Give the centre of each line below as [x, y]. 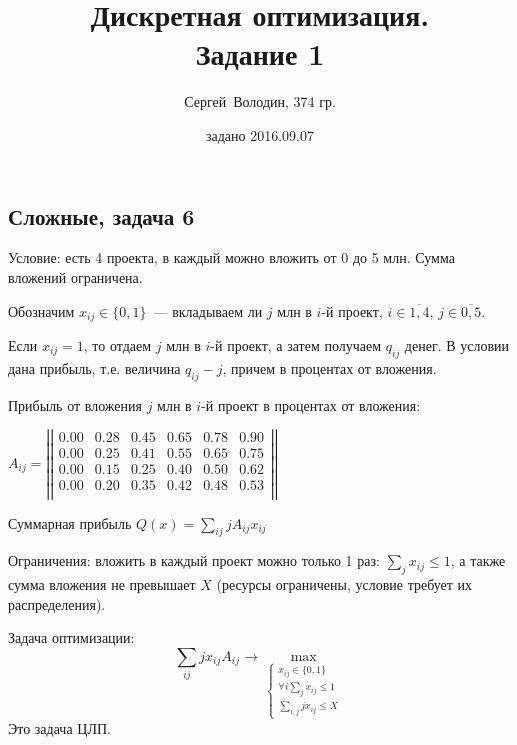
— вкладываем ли [208, 310]
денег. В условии [456, 344]
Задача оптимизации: [71, 637]
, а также [478, 560]
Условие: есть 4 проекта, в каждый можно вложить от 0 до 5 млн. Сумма [231, 257]
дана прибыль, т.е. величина [94, 367]
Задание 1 [260, 53]
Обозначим [41, 310]
